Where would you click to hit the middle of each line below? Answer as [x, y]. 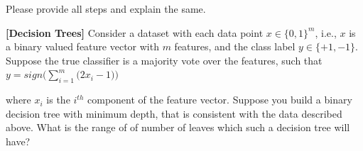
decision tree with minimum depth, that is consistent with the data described [174, 113]
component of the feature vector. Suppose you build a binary [220, 100]
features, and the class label [235, 46]
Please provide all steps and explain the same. [106, 9]
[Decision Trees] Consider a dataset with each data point [135, 32]
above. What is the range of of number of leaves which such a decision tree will [178, 127]
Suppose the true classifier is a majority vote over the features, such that [164, 60]
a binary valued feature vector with [82, 46]
